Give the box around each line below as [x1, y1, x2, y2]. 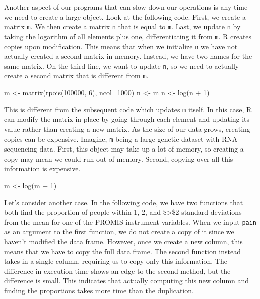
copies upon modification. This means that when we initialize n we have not [4, 41, 238, 51]
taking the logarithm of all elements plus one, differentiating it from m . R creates [4, 31, 252, 41]
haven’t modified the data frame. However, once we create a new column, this [4, 236, 243, 246]
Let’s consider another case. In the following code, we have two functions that [4, 197, 243, 207]
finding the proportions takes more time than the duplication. [4, 285, 194, 295]
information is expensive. [4, 163, 81, 174]
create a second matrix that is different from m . [4, 70, 149, 81]
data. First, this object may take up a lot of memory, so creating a [39, 143, 244, 154]
